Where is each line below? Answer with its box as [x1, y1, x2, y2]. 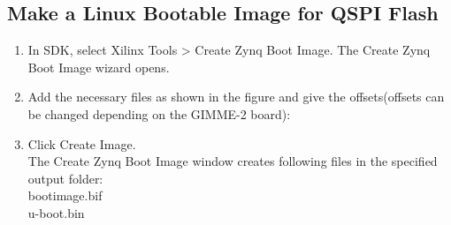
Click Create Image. [27, 134, 136, 153]
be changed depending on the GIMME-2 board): [27, 104, 291, 123]
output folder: [27, 169, 103, 187]
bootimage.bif [27, 186, 103, 205]
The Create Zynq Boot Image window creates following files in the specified [27, 152, 438, 170]
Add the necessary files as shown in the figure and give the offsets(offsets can [27, 87, 445, 106]
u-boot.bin [27, 203, 85, 221]
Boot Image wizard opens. [27, 57, 170, 76]
